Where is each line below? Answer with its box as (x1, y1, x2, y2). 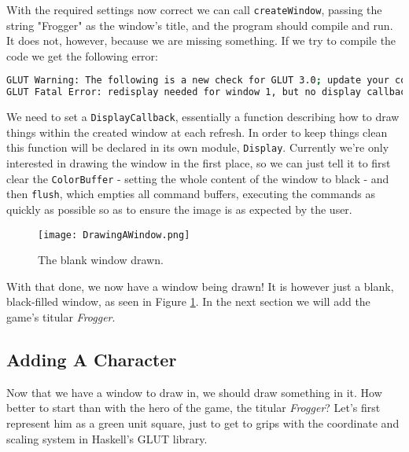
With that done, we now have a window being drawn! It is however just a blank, (6, 277, 394, 294)
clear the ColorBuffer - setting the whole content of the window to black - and (6, 170, 389, 186)
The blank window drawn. (38, 252, 164, 268)
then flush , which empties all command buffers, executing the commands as (6, 186, 375, 202)
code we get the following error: (6, 47, 158, 64)
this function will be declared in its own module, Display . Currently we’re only (6, 139, 389, 156)
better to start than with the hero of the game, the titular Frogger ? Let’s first (6, 399, 381, 416)
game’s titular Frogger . (6, 309, 116, 325)
